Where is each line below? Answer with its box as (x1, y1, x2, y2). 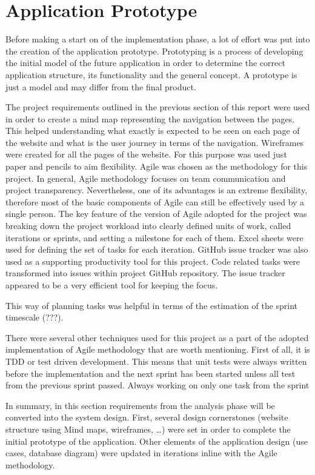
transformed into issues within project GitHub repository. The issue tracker (5, 267, 285, 279)
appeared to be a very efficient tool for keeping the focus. (5, 279, 218, 291)
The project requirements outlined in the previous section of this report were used (5, 101, 310, 113)
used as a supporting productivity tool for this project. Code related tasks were (5, 254, 300, 267)
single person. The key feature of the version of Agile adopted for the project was (5, 207, 307, 220)
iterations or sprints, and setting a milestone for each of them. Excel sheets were (5, 231, 303, 244)
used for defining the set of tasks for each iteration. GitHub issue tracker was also (5, 243, 308, 256)
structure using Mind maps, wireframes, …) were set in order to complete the (5, 422, 291, 435)
